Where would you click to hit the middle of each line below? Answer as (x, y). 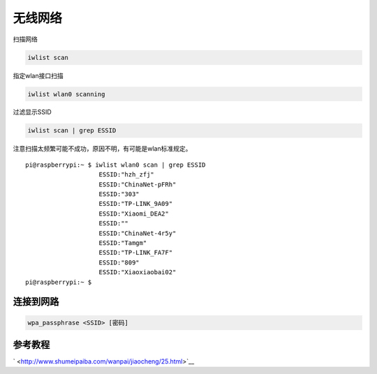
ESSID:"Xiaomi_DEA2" (134, 214)
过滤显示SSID (32, 112)
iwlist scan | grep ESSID (72, 130)
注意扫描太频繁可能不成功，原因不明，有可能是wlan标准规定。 (102, 149)
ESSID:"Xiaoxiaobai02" (138, 272)
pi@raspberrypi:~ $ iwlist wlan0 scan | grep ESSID (116, 165)
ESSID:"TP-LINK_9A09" (136, 204)
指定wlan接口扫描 (38, 75)
